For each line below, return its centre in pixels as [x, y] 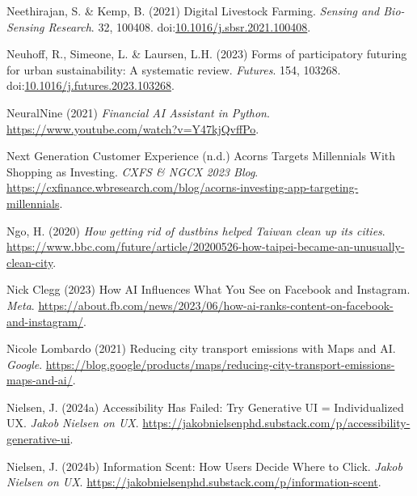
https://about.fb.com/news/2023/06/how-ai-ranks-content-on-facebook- [216, 305]
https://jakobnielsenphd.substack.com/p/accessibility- [276, 423]
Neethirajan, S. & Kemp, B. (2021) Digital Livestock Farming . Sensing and [193, 11]
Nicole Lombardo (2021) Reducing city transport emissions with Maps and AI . [201, 348]
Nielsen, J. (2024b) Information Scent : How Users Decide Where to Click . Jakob [204, 466]
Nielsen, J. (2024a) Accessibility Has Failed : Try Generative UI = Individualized [205, 407]
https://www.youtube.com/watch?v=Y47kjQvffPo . [133, 128]
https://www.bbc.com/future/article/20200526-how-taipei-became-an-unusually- [206, 246]
